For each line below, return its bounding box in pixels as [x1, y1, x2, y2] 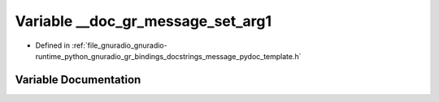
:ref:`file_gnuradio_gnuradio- [72, 40, 167, 50]
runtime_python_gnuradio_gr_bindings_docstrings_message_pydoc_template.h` [35, 51, 302, 61]
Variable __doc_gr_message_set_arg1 [15, 12, 272, 30]
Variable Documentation [15, 73, 141, 87]
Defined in [35, 40, 71, 50]
